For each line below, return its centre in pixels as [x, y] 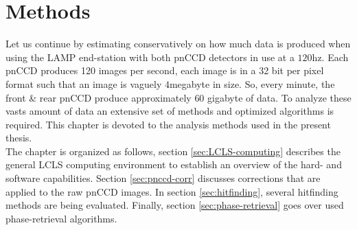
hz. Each [330, 57]
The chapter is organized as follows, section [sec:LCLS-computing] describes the [173, 151]
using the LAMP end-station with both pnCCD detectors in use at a [150, 57]
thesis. [19, 138]
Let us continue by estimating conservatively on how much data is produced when [178, 44]
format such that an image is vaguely [84, 83]
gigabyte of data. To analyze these [279, 97]
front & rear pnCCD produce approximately [99, 97]
